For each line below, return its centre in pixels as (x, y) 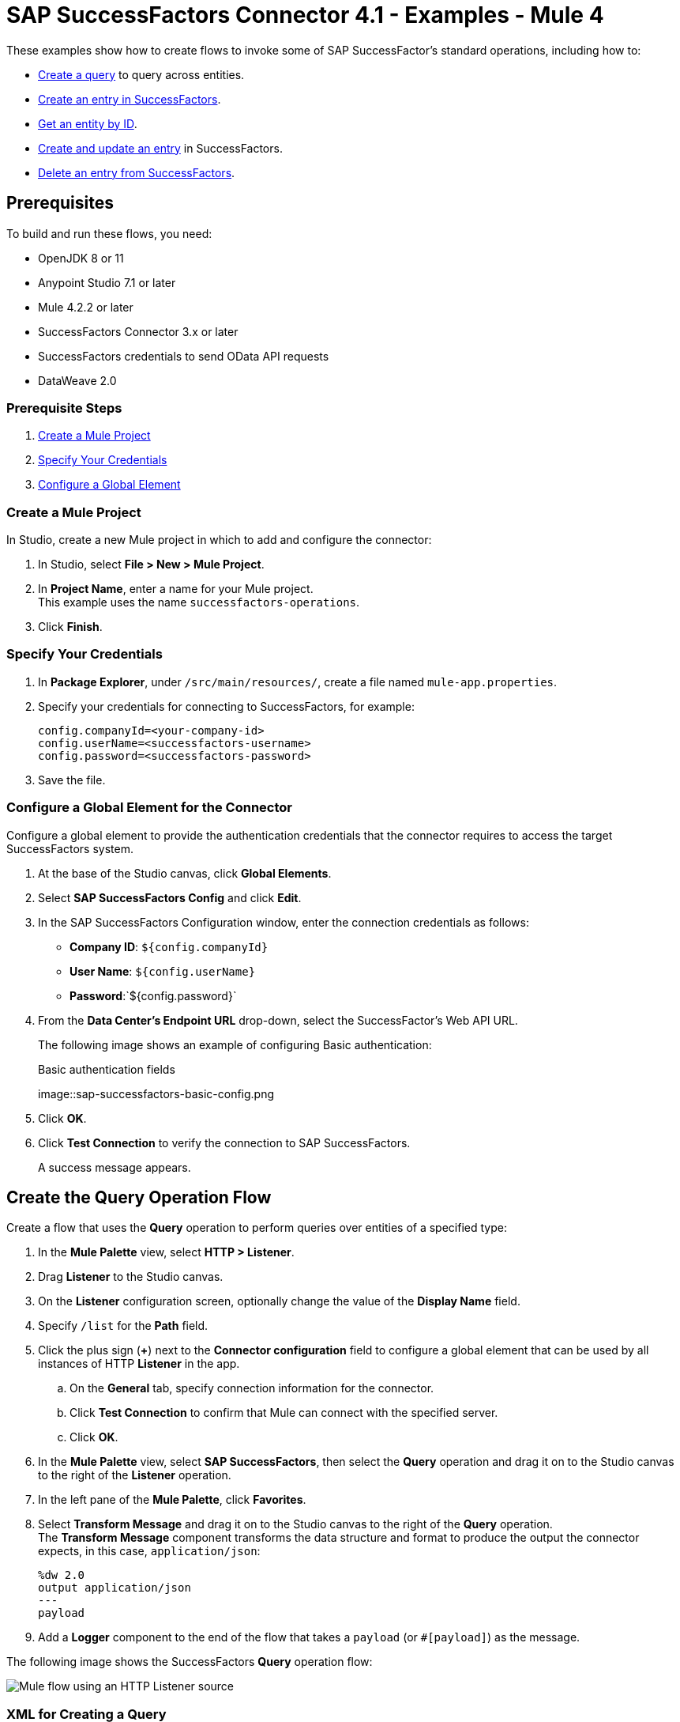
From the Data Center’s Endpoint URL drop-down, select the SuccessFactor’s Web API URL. (278, 1020)
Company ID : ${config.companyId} (169, 946)
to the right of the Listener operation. (135, 1475)
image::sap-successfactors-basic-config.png (156, 1093)
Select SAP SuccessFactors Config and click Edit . (170, 897)
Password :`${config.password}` (153, 995)
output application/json (115, 1588)
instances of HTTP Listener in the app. (139, 1364)
